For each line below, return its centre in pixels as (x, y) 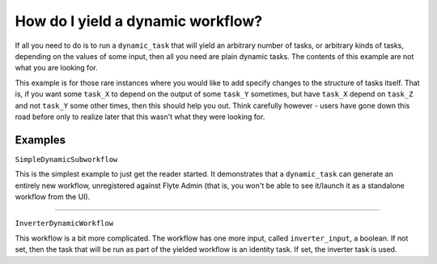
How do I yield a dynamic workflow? (139, 21)
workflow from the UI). (53, 196)
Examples (40, 140)
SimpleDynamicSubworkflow (66, 159)
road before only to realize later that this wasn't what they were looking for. (140, 117)
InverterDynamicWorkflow (64, 224)
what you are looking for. (56, 68)
